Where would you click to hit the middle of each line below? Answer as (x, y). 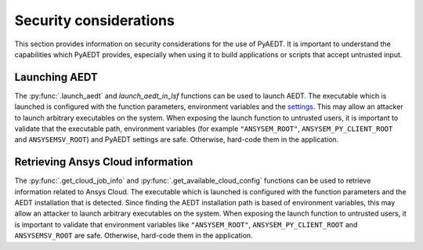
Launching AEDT (56, 77)
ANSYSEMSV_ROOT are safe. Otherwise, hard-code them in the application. (134, 236)
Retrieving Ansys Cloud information (104, 162)
